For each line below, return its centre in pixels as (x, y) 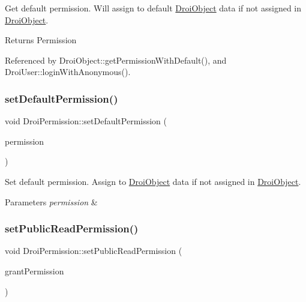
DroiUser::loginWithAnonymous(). (68, 72)
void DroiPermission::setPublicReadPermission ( (94, 251)
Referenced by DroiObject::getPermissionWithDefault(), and (116, 60)
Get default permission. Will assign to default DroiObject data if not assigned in (153, 8)
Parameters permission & (51, 201)
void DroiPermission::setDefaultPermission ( (86, 121)
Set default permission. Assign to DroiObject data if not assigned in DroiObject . (153, 181)
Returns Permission (41, 40)
